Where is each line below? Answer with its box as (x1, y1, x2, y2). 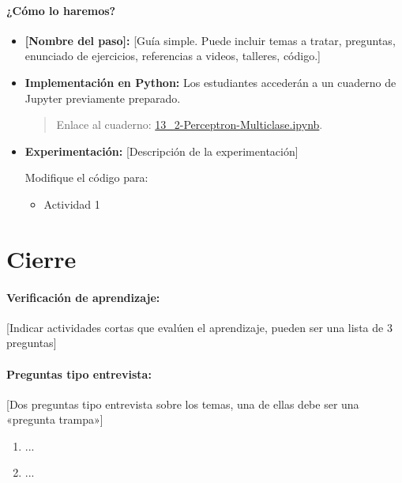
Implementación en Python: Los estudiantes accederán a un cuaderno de (24, 74, 396, 90)
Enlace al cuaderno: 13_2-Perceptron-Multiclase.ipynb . (56, 116, 323, 133)
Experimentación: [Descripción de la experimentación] (24, 142, 299, 159)
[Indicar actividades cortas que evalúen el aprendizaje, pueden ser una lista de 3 (6, 319, 393, 335)
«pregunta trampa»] (6, 411, 103, 428)
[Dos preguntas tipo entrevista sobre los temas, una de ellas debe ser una (6, 395, 359, 412)
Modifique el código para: (24, 169, 148, 186)
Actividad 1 (43, 195, 100, 212)
